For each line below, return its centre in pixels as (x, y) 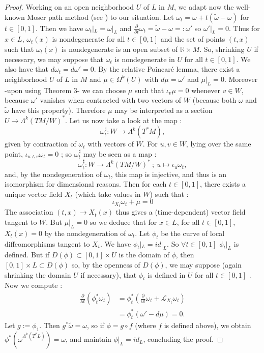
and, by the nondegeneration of (53, 174)
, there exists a (223, 184)
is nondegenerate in (145, 59)
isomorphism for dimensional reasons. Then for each (86, 184)
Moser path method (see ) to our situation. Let (100, 17)
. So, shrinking (222, 49)
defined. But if (27, 255)
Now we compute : (34, 285)
